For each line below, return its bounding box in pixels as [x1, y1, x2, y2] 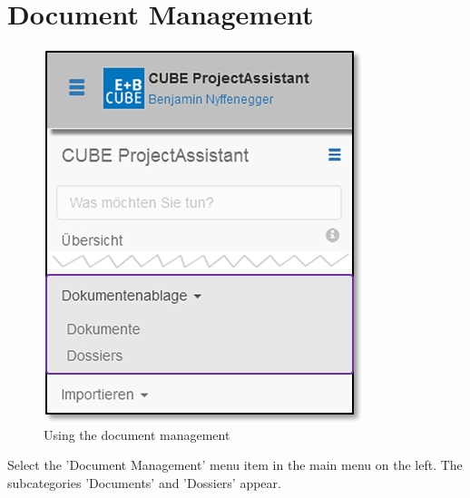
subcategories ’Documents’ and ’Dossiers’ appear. [7, 473, 281, 492]
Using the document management [44, 425, 230, 444]
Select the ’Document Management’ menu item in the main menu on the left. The [7, 455, 463, 474]
